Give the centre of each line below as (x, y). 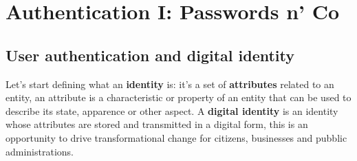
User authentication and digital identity (150, 55)
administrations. (40, 151)
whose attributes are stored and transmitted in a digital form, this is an (157, 124)
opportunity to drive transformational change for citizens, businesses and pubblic (176, 137)
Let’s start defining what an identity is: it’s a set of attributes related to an (170, 84)
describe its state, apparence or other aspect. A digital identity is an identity (172, 110)
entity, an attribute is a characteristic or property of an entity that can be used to (178, 97)
